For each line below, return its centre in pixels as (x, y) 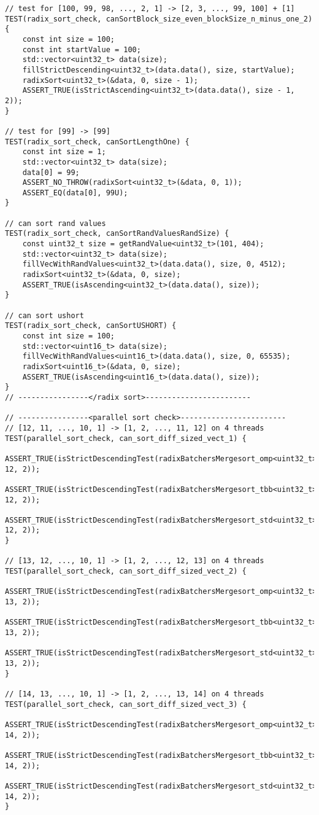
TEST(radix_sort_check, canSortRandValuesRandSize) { (117, 234)
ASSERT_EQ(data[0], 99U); (75, 193)
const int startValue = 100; (82, 49)
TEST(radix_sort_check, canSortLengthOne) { (97, 142)
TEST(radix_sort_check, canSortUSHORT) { (91, 326)
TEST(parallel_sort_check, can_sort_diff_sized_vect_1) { (126, 438)
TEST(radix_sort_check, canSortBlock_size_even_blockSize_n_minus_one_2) (159, 19)
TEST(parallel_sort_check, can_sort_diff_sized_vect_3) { (126, 704)
